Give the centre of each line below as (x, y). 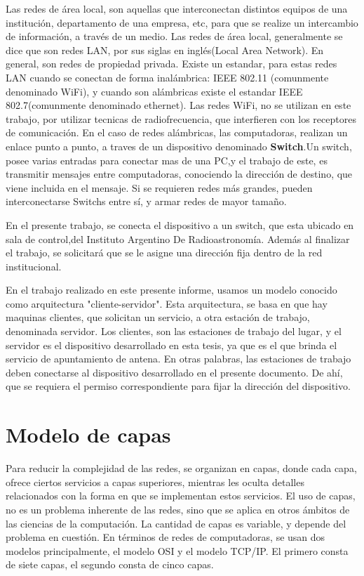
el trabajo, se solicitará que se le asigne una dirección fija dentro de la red (164, 253)
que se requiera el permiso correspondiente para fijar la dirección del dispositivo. (178, 386)
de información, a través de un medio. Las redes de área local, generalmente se (174, 36)
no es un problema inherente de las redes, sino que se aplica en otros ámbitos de (178, 509)
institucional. (34, 266)
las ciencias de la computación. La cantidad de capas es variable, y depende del (176, 523)
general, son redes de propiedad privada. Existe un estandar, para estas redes (171, 64)
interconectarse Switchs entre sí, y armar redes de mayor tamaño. (146, 201)
